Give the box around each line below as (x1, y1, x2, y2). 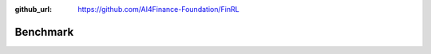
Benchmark (14, 25, 74, 39)
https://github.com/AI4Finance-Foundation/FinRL (77, 5, 239, 13)
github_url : (14, 5, 52, 13)
